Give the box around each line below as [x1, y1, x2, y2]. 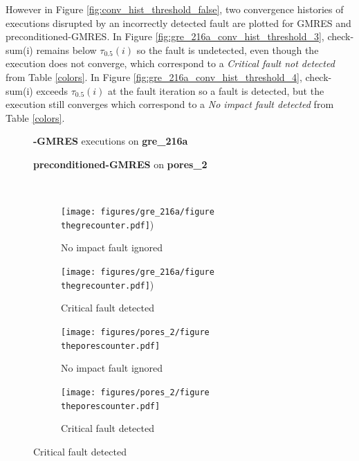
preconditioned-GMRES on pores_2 [33, 156, 208, 171]
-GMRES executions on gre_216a [33, 134, 188, 148]
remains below [36, 42, 97, 57]
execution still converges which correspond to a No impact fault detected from [6, 97, 334, 111]
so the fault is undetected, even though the [136, 42, 319, 57]
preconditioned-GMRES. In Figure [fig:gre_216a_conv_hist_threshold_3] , [6, 29, 324, 44]
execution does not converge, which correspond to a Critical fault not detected [6, 56, 335, 71]
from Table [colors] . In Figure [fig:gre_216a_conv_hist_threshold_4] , [6, 69, 302, 84]
